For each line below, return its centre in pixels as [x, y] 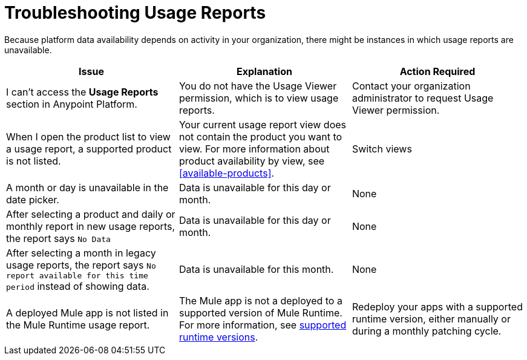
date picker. [33, 199]
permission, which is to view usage [259, 98]
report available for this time [77, 275]
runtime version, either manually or [431, 319]
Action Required [437, 71]
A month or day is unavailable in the [87, 187]
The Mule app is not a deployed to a [260, 300]
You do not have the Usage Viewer [258, 86]
